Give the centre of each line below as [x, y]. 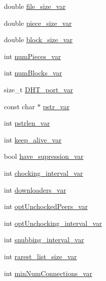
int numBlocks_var [33, 73]
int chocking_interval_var [44, 173]
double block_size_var [38, 39]
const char [19, 106]
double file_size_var [35, 6]
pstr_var [56, 106]
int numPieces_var [33, 56]
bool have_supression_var [44, 156]
